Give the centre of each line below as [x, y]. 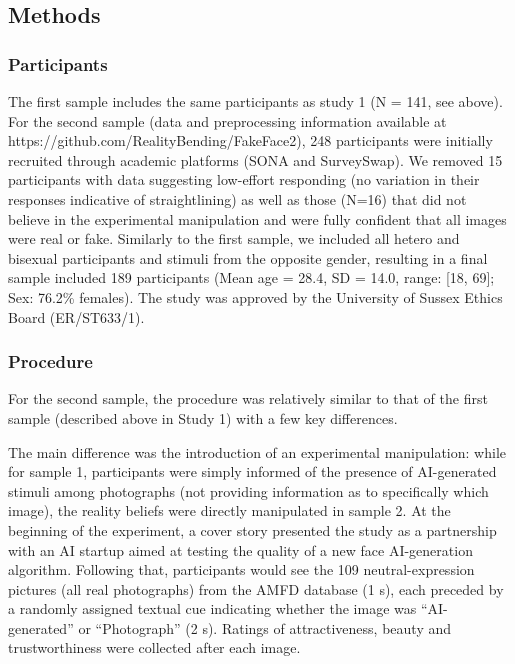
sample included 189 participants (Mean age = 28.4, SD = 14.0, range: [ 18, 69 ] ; [251, 277]
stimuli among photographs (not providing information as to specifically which [248, 490]
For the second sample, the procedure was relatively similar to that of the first [248, 398]
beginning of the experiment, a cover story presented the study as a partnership [252, 529]
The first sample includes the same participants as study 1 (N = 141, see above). [255, 101]
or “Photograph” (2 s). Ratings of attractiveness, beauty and [265, 627]
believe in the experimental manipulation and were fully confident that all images [257, 218]
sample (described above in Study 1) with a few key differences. [203, 417]
